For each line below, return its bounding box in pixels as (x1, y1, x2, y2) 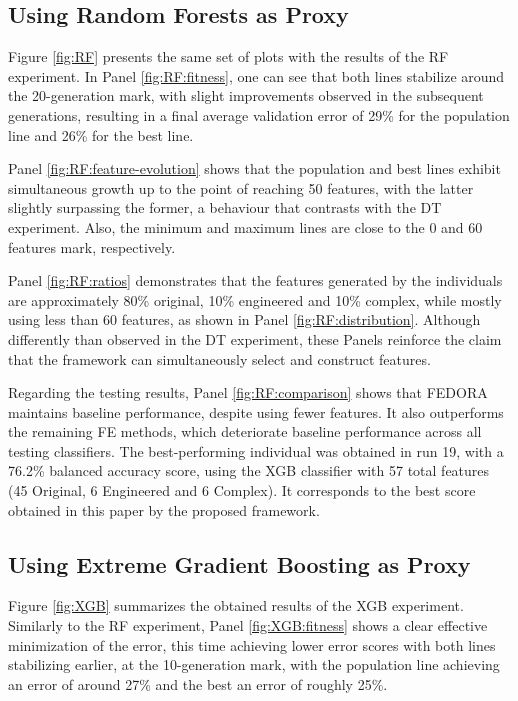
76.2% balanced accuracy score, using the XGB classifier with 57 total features (8, 460, 490, 481)
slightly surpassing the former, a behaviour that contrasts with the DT (8, 197, 442, 218)
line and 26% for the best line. (8, 124, 194, 145)
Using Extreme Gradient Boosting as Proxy (8, 548, 471, 579)
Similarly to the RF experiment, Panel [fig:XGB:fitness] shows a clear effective (8, 615, 488, 636)
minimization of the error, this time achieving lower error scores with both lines (8, 634, 496, 655)
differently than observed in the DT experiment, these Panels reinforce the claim (8, 328, 502, 349)
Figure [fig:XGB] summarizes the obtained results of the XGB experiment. (8, 595, 464, 616)
